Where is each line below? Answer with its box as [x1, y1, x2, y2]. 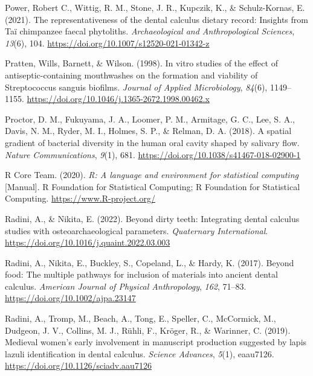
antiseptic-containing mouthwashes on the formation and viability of [5, 68, 258, 81]
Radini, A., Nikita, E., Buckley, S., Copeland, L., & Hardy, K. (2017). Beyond [5, 256, 294, 269]
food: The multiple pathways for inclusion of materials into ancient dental [5, 268, 278, 281]
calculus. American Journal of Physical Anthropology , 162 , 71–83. [5, 279, 247, 292]
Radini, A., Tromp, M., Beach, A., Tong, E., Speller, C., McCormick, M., [5, 312, 276, 325]
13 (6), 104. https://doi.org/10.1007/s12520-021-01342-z [5, 36, 210, 49]
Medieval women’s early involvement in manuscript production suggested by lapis [5, 336, 307, 348]
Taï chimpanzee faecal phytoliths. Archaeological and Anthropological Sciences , [5, 25, 295, 37]
